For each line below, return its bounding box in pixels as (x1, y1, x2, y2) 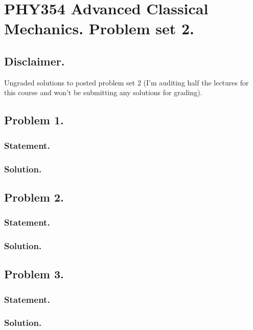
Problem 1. (4, 112, 64, 128)
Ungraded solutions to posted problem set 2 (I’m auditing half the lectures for (4, 77, 249, 87)
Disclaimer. (4, 53, 65, 69)
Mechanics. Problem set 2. (4, 18, 195, 39)
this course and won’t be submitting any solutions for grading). (4, 87, 202, 98)
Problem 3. (4, 266, 64, 282)
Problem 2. (4, 189, 64, 205)
